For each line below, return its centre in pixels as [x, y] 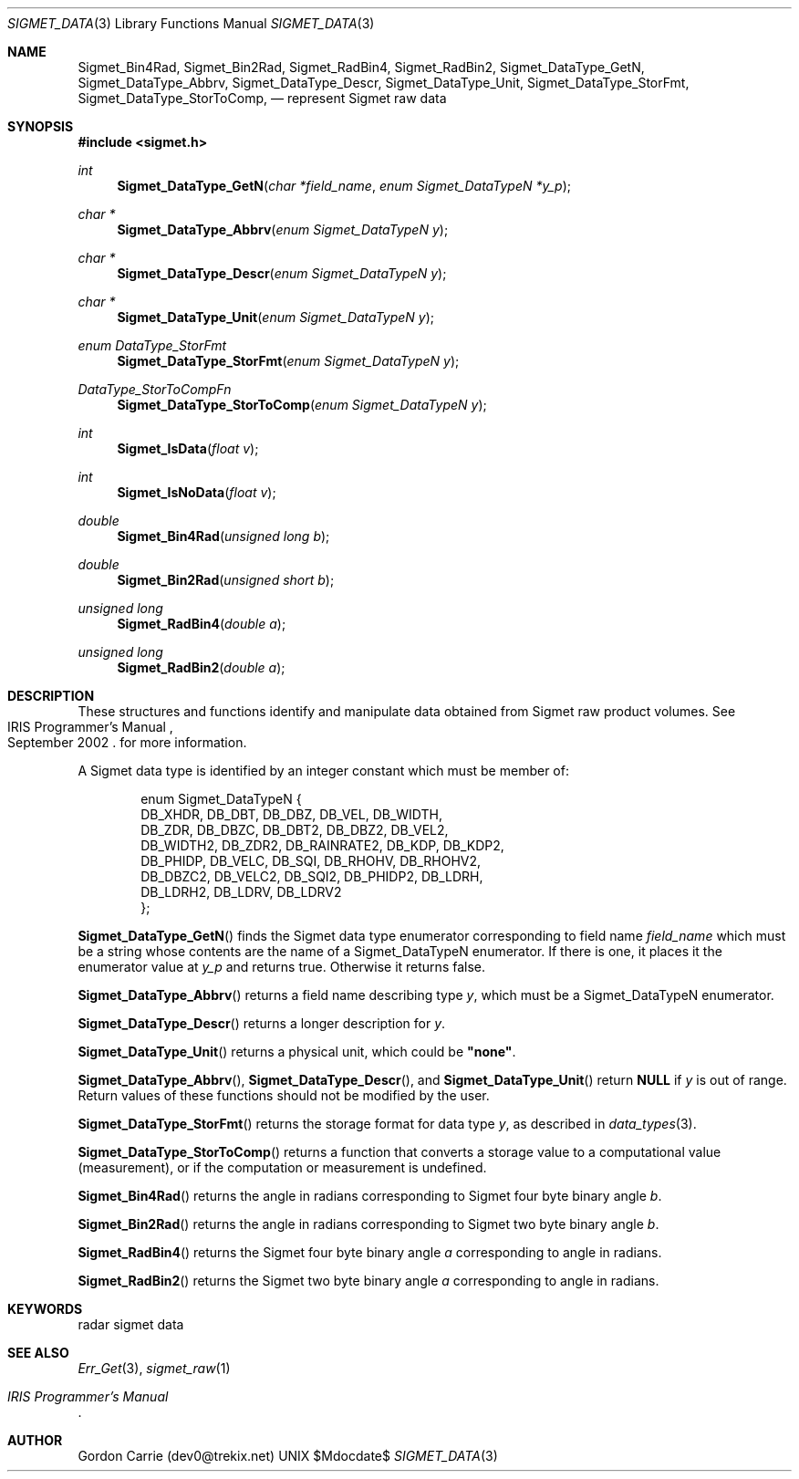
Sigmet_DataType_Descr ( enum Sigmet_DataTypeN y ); [282, 273]
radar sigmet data [131, 1324]
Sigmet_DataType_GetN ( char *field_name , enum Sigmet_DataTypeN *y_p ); [344, 186]
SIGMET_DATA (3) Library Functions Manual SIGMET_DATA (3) [191, 23]
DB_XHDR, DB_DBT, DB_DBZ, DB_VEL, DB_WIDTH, [292, 814]
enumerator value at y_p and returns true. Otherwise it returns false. [282, 967]
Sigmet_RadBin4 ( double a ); [202, 624]
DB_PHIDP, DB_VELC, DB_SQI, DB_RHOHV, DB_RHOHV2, [311, 861]
